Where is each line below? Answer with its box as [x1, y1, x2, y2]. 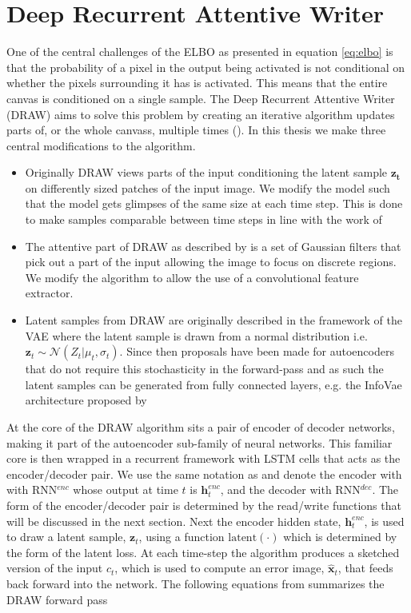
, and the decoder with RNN [220, 481, 361, 498]
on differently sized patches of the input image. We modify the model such [25, 179, 390, 196]
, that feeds [337, 559, 393, 576]
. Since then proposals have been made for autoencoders [119, 343, 394, 360]
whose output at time [73, 481, 178, 498]
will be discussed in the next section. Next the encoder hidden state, [6, 512, 341, 529]
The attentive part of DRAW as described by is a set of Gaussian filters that [25, 237, 401, 254]
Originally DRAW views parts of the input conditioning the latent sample [25, 164, 388, 181]
